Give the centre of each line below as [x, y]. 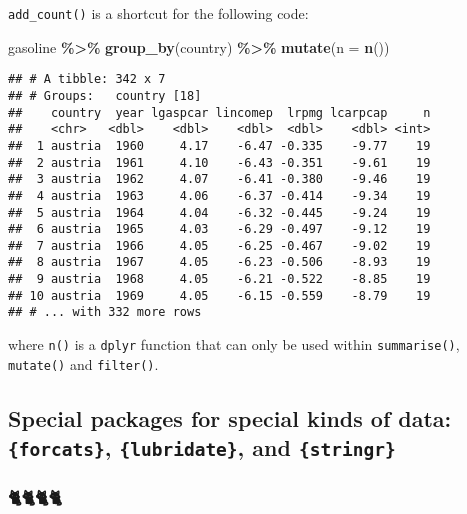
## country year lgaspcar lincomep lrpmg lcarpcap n [219, 112]
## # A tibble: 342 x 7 [87, 79]
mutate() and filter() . [83, 363]
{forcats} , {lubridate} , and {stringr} [202, 447]
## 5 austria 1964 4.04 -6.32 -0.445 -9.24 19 [219, 212]
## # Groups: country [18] [105, 95]
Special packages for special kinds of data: [230, 417]
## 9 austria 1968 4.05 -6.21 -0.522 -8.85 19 [219, 279]
